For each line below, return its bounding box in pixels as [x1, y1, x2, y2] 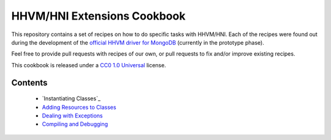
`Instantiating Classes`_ [42, 95, 101, 102]
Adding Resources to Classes [42, 103, 116, 111]
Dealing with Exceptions [42, 112, 103, 119]
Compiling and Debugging [42, 120, 108, 128]
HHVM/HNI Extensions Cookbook [11, 9, 186, 23]
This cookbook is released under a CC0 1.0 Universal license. [11, 61, 167, 68]
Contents [11, 77, 48, 88]
